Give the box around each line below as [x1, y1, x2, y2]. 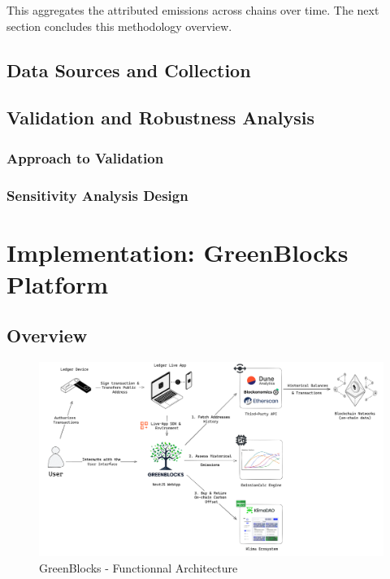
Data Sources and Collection [6, 57, 251, 82]
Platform [6, 267, 109, 300]
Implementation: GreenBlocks [6, 235, 349, 268]
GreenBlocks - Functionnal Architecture [39, 559, 238, 576]
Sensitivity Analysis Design [6, 185, 188, 205]
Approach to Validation [6, 147, 164, 168]
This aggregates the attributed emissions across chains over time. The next [6, 2, 379, 18]
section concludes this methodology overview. [6, 17, 232, 34]
